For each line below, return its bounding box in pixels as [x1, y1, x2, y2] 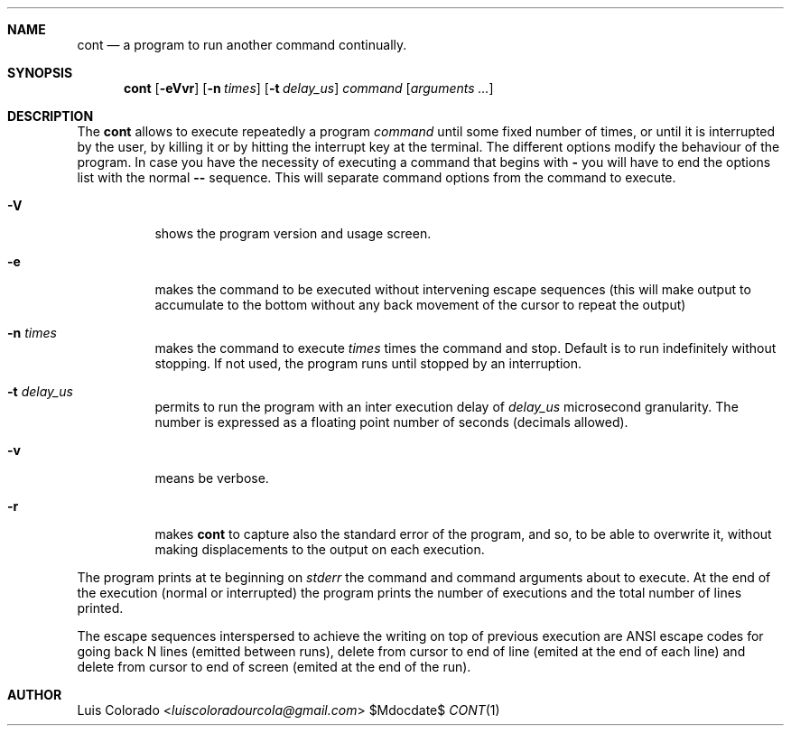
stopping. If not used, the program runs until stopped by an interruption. [154, 356, 582, 371]
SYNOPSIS [7, 65, 73, 80]
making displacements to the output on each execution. [154, 542, 485, 557]
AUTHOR [7, 687, 62, 702]
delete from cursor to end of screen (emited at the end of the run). [77, 659, 471, 674]
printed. [77, 600, 124, 616]
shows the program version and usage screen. [154, 226, 432, 241]
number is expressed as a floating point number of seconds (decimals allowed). [154, 414, 628, 430]
